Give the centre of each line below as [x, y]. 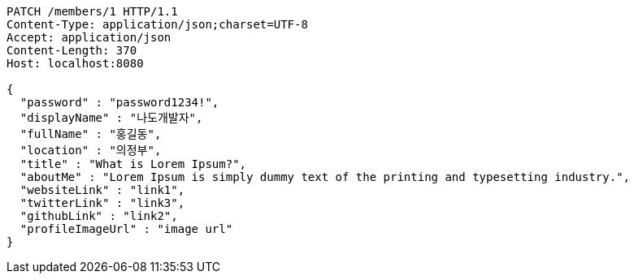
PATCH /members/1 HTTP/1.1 [92, 11]
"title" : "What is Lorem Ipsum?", [133, 164]
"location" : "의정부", [91, 150]
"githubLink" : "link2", [99, 216]
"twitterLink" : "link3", [102, 203]
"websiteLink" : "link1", [102, 190]
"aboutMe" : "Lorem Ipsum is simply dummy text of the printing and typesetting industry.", [325, 177]
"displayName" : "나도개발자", [111, 118]
